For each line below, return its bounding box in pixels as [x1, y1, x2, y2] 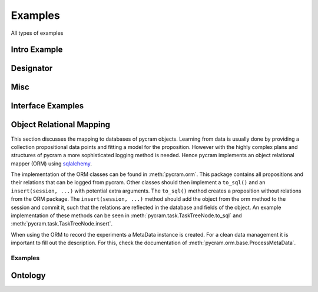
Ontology [11, 270, 47, 280]
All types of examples [11, 29, 64, 36]
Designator [11, 64, 53, 74]
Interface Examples [11, 101, 84, 111]
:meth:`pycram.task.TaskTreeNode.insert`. [11, 220, 113, 227]
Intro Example [11, 45, 63, 55]
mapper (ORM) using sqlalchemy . [11, 160, 92, 167]
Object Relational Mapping [11, 120, 111, 130]
